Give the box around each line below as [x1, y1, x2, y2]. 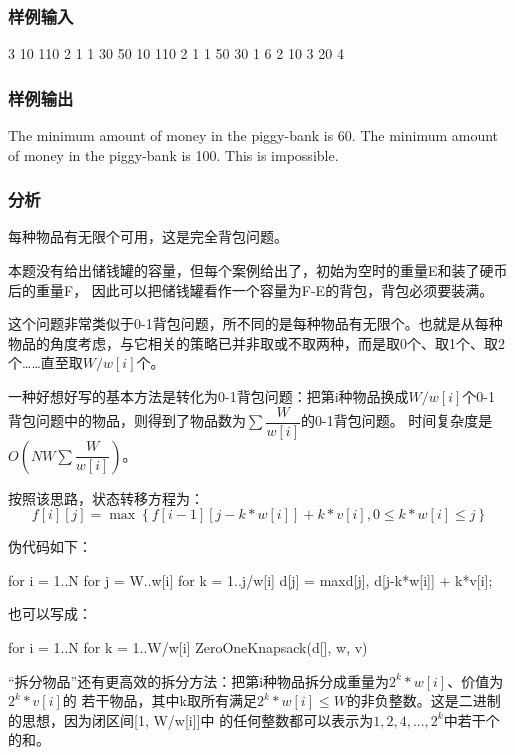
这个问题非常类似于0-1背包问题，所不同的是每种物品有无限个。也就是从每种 [8, 313, 503, 334]
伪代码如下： [8, 536, 92, 557]
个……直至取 [8, 352, 83, 373]
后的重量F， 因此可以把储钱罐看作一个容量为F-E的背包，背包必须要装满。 [8, 279, 494, 300]
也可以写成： [8, 603, 92, 624]
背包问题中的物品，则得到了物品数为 [8, 410, 246, 431]
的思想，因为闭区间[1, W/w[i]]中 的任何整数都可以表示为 [8, 709, 374, 730]
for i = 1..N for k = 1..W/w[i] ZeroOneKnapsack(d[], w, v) [8, 637, 368, 658]
